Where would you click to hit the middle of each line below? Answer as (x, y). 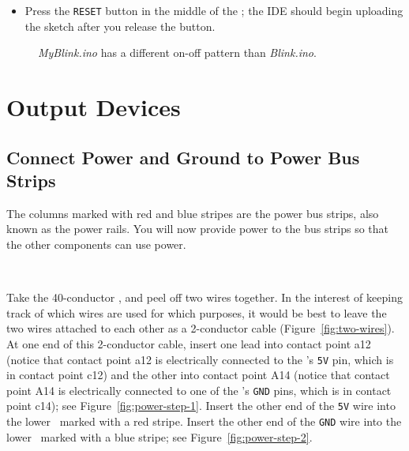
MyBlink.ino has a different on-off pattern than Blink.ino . (177, 53)
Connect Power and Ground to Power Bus (183, 157)
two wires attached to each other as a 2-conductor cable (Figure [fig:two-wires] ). (201, 328)
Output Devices (94, 107)
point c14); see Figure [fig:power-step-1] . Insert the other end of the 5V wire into (201, 406)
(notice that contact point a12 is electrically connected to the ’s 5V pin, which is (200, 359)
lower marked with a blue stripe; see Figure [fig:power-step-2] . (159, 436)
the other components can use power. (96, 244)
